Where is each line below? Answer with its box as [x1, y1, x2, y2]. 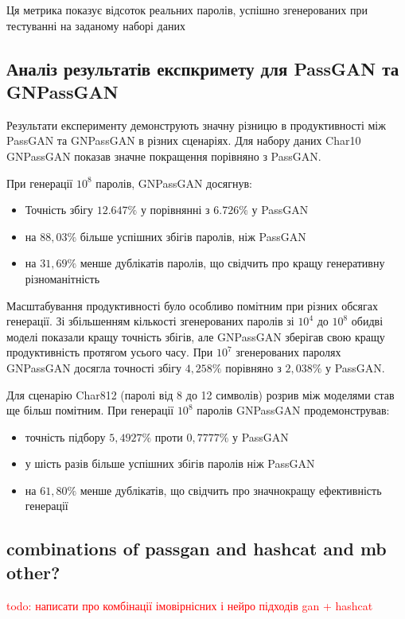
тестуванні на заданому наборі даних [6, 17, 185, 33]
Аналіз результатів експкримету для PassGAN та [6, 56, 399, 80]
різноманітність [25, 270, 100, 286]
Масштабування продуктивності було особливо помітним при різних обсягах [6, 297, 378, 313]
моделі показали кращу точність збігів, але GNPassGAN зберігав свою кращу [6, 328, 385, 345]
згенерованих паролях [236, 344, 341, 360]
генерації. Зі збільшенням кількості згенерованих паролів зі [6, 313, 294, 329]
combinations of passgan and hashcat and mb [6, 536, 387, 561]
